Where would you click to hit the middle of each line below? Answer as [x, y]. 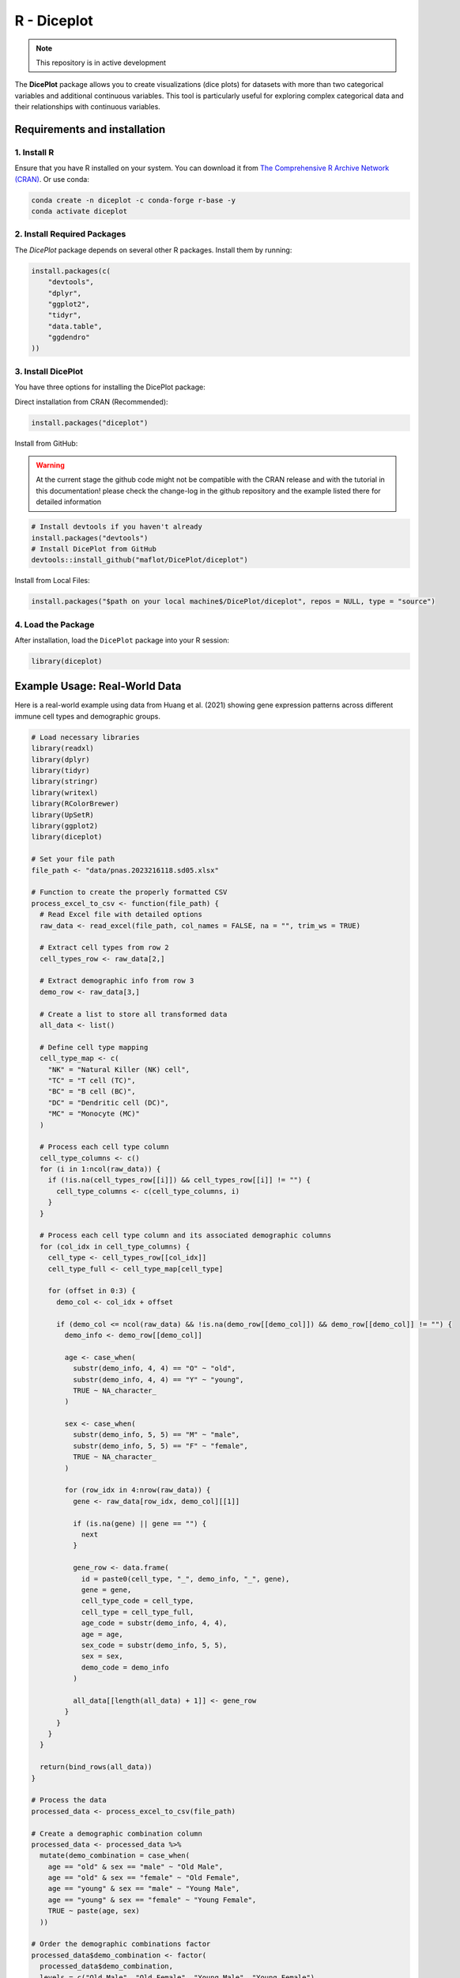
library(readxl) [63, 748]
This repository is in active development [101, 63]
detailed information [69, 502]
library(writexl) [65, 792]
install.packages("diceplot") [90, 423]
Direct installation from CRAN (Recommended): [92, 402]
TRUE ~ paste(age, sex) [94, 1911]
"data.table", [75, 326]
